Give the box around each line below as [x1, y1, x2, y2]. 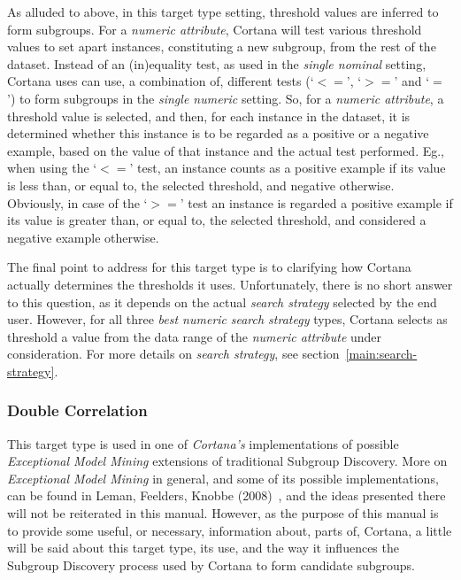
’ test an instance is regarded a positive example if [180, 193, 453, 212]
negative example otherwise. [7, 228, 159, 246]
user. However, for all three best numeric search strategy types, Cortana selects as [7, 310, 448, 329]
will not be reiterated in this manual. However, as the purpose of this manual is [7, 504, 439, 522]
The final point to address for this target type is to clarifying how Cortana [7, 258, 411, 276]
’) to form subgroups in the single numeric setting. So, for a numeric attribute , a [7, 89, 444, 107]
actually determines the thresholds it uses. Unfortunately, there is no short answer [7, 275, 453, 293]
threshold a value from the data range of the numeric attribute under [7, 327, 382, 345]
